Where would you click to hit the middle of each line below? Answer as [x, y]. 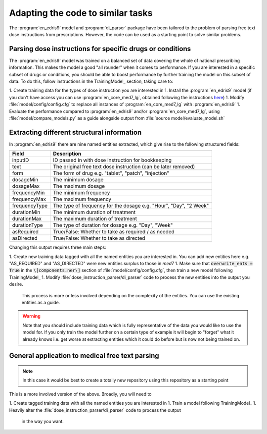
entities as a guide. [41, 302]
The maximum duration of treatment [95, 219]
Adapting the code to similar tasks [81, 13]
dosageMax [26, 186]
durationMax [27, 219]
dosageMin [25, 180]
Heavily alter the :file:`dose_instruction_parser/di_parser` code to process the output [95, 410]
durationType [27, 225]
